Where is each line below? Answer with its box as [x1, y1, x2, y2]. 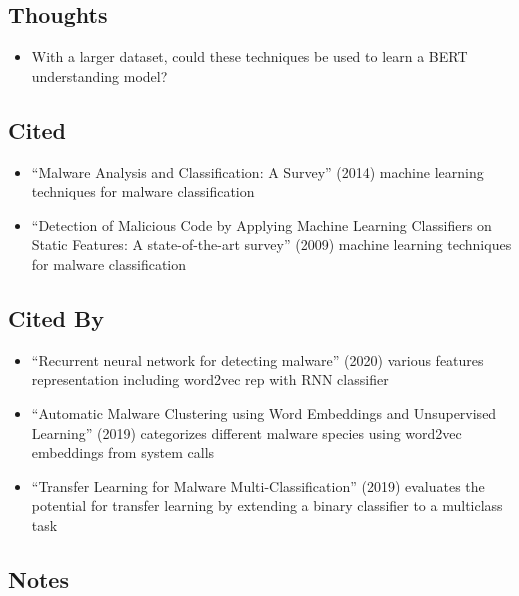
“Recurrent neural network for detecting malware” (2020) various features [31, 349, 484, 370]
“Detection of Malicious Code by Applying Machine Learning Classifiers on [31, 214, 492, 235]
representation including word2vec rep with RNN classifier [31, 369, 389, 390]
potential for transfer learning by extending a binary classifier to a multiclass [31, 495, 503, 516]
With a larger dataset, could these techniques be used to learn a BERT [31, 46, 468, 67]
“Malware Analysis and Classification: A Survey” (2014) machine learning [31, 161, 484, 182]
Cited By [8, 302, 104, 333]
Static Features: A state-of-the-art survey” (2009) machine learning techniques [31, 234, 512, 255]
